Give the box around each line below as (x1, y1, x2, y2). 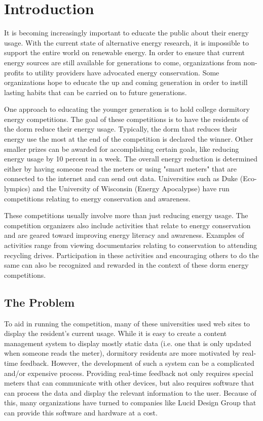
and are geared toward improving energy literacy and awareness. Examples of (4, 230, 244, 240)
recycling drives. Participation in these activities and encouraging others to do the (4, 249, 259, 260)
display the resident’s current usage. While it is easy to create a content (4, 328, 227, 339)
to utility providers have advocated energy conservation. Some (26, 67, 219, 77)
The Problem (4, 294, 75, 310)
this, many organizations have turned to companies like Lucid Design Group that (4, 397, 256, 408)
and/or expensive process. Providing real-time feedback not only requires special (4, 367, 253, 378)
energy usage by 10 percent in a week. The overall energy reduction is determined (4, 153, 258, 164)
